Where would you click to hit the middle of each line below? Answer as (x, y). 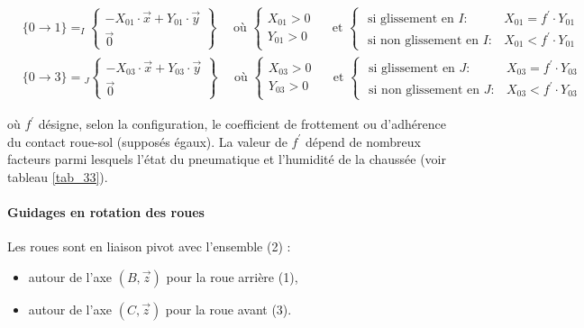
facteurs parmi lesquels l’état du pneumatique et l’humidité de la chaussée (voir (227, 159)
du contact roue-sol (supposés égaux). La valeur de (147, 141)
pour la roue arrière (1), (232, 276)
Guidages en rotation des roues (106, 211)
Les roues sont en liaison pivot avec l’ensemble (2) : (149, 246)
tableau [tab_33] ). (58, 176)
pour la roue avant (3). (228, 309)
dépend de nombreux (363, 141)
